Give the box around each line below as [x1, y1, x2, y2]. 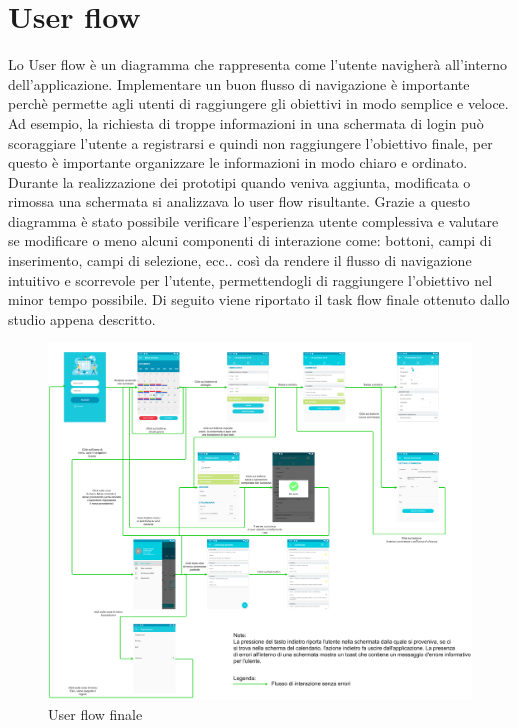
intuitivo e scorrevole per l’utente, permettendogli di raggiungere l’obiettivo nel [8, 269, 493, 290]
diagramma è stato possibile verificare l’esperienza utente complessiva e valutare [8, 210, 499, 231]
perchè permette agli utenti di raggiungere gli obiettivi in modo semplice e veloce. [8, 93, 509, 114]
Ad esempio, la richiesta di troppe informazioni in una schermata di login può [8, 112, 484, 133]
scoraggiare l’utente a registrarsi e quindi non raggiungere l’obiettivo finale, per [8, 132, 493, 153]
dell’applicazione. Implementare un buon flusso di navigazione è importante [8, 73, 470, 94]
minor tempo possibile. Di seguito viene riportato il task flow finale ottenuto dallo [8, 289, 510, 310]
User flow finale [48, 703, 143, 724]
